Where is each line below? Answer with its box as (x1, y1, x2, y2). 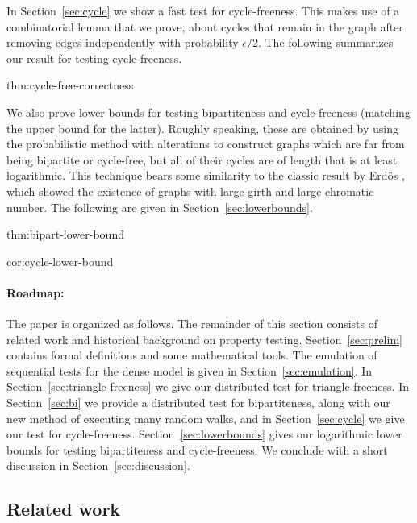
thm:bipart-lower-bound (6, 226, 124, 243)
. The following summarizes (257, 34, 394, 51)
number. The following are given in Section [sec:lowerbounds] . (6, 198, 313, 215)
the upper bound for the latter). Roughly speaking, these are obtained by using (6, 119, 398, 136)
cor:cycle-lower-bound (6, 252, 114, 269)
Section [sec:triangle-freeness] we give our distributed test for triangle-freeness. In (6, 378, 409, 395)
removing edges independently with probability (6, 34, 239, 51)
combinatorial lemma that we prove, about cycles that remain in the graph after (6, 18, 403, 35)
